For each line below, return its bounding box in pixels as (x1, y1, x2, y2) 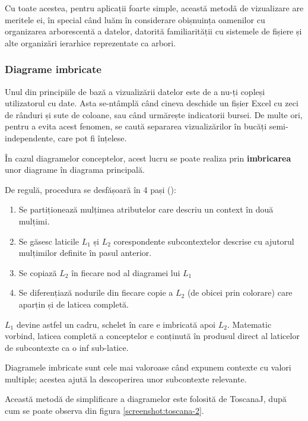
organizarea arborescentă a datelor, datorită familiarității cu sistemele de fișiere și (5, 25, 302, 37)
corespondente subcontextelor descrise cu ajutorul (113, 235, 294, 247)
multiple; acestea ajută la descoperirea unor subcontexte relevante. (5, 372, 247, 385)
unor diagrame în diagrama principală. (5, 163, 145, 176)
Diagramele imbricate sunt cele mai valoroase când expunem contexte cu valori (5, 361, 291, 373)
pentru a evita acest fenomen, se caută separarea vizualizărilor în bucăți (5, 120, 267, 132)
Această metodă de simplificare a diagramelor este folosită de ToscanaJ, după (5, 392, 287, 405)
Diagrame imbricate (5, 62, 101, 77)
